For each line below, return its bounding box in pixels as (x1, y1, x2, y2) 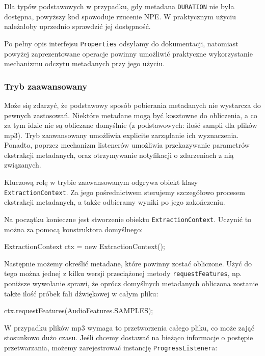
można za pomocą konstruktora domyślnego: (4, 224, 143, 234)
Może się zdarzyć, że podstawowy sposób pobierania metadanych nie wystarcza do (4, 99, 261, 110)
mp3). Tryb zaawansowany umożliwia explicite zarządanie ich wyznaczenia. (4, 129, 239, 140)
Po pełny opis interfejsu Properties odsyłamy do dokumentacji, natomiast (4, 38, 238, 48)
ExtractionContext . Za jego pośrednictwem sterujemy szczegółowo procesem (4, 186, 245, 197)
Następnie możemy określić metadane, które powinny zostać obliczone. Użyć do (4, 258, 252, 268)
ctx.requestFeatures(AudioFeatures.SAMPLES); (4, 305, 153, 316)
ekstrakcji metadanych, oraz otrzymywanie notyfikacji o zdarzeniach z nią (4, 149, 234, 160)
